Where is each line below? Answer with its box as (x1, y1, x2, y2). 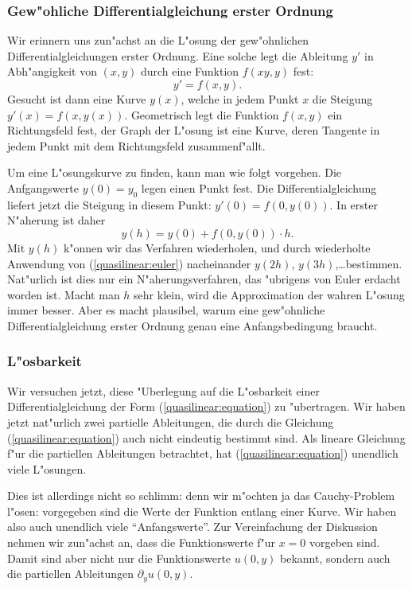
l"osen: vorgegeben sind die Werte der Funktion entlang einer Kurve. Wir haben (7, 502, 397, 519)
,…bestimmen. (335, 255, 402, 271)
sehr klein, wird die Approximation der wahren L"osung (134, 286, 405, 302)
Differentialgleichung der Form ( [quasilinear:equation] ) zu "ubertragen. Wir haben (7, 398, 406, 415)
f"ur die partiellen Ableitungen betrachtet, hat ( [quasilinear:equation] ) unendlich (7, 445, 398, 462)
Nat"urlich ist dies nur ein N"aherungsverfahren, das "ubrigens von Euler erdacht (7, 271, 401, 287)
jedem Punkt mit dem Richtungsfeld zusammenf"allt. (7, 137, 266, 154)
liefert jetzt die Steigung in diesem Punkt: (7, 196, 212, 213)
